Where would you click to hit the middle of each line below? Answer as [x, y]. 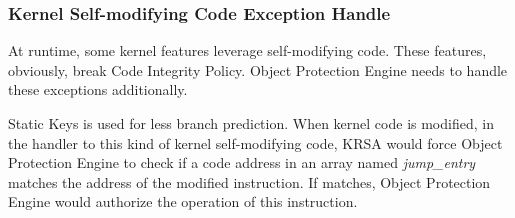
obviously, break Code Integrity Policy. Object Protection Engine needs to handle [258, 69]
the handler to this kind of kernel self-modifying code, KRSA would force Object [255, 142]
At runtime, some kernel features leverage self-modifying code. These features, [247, 50]
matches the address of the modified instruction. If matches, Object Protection [249, 181]
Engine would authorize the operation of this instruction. [183, 201]
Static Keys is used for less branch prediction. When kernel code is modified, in [251, 123]
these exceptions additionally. [98, 89]
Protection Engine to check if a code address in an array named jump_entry [242, 162]
